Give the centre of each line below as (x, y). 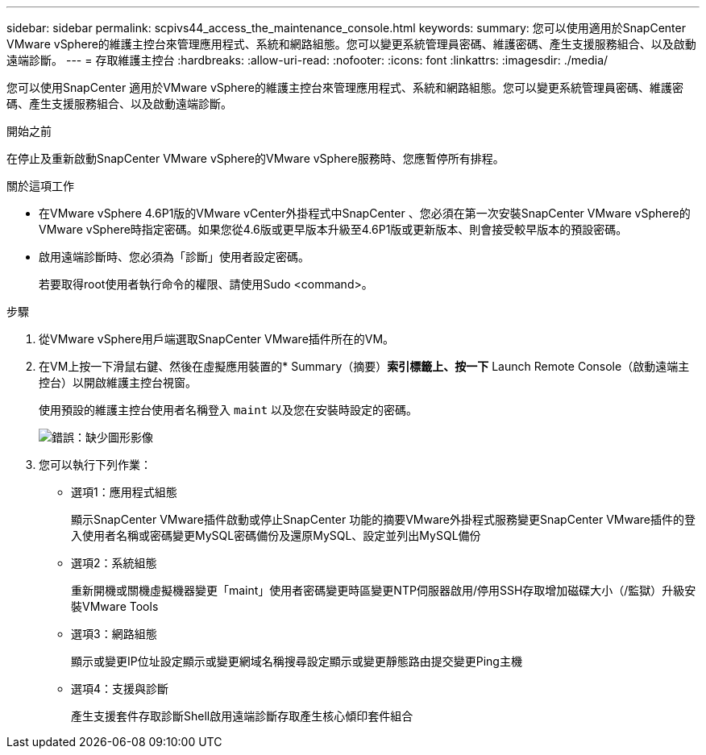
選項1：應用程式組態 (124, 492)
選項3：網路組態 (114, 634)
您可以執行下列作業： (95, 465)
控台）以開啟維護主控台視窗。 (118, 382)
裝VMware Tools (115, 606)
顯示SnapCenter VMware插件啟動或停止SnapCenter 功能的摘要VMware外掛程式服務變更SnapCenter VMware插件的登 (383, 519)
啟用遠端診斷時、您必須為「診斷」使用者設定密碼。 (174, 257)
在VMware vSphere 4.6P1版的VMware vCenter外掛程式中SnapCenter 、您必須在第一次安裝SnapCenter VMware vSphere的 (365, 213)
